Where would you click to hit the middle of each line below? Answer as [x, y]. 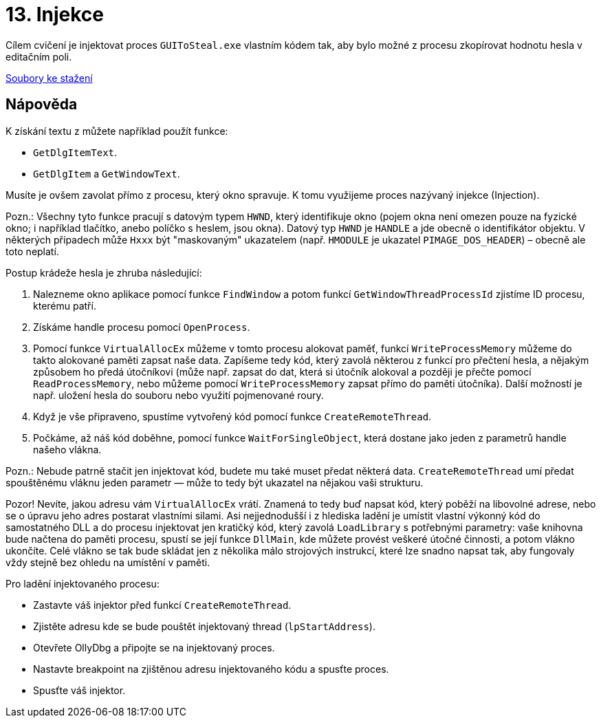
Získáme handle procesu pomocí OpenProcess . [142, 327]
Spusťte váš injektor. [79, 690]
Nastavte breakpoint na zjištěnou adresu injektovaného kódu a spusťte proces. [211, 669]
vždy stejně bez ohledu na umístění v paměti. [108, 562]
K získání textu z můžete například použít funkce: [117, 131]
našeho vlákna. [67, 449]
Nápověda [42, 105]
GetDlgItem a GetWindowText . [107, 173]
